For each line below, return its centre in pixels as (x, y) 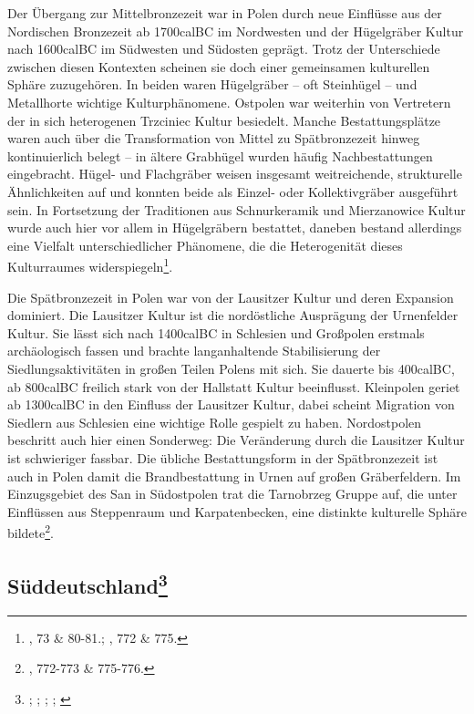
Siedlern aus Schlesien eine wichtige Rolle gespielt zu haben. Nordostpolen (215, 422)
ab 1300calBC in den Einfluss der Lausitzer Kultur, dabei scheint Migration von (231, 404)
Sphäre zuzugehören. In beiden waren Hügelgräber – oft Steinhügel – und (212, 84)
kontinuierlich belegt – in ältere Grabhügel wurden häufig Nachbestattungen (220, 155)
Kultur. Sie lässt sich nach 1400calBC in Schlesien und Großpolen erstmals (216, 332)
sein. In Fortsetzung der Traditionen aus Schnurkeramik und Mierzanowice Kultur (237, 209)
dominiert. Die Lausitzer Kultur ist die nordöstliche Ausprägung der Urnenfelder (233, 315)
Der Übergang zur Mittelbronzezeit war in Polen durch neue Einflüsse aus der (225, 13)
